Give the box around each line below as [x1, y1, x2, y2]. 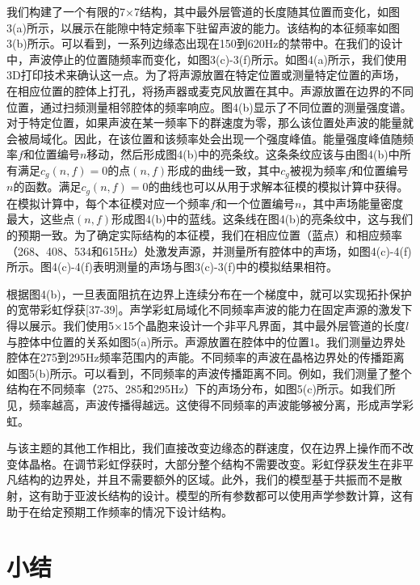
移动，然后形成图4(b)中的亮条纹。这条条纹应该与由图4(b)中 [86, 146, 400, 163]
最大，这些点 [6, 210, 74, 227]
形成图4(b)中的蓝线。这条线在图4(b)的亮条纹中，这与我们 [111, 210, 414, 227]
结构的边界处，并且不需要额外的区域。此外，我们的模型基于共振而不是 [17, 471, 391, 488]
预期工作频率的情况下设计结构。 [62, 502, 233, 519]
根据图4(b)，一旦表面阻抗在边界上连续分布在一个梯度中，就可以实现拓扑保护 [6, 285, 412, 302]
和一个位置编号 [215, 194, 295, 211]
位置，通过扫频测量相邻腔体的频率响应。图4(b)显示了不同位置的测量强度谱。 [6, 98, 412, 115]
